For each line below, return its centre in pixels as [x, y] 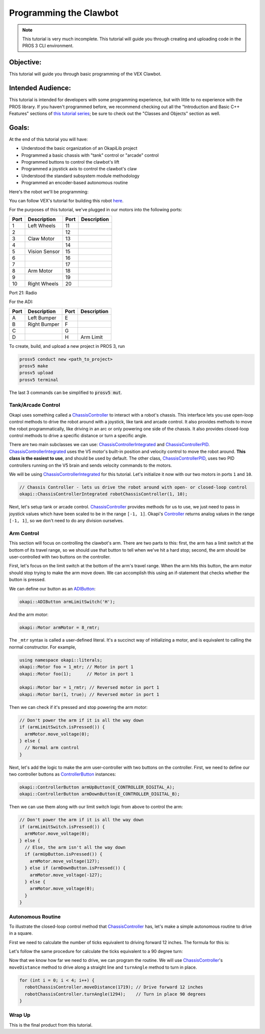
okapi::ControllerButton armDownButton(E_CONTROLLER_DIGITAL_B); [100, 794]
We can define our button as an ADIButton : [52, 588]
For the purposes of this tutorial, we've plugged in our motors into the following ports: [96, 210]
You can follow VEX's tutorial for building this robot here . [66, 200]
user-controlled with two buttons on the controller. [60, 557]
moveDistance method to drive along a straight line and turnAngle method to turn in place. [103, 967]
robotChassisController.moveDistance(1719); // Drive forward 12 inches [114, 987]
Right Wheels [43, 283]
